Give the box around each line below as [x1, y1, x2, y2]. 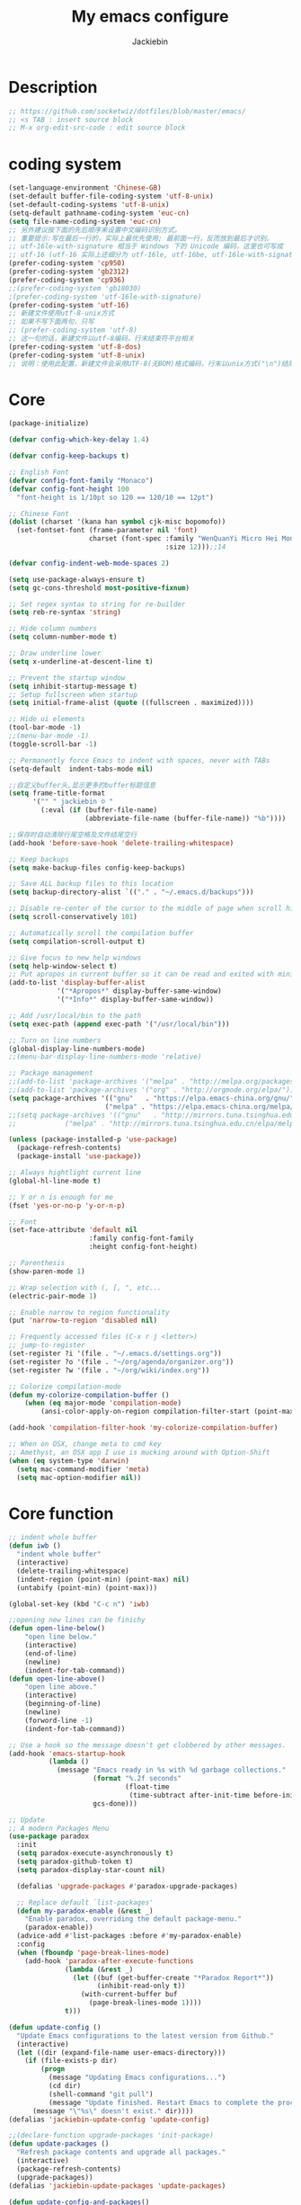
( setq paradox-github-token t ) [16, 1857, 134, 1866]
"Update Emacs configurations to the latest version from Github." [16, 2031, 275, 2040]
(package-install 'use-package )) [16, 1152, 142, 1161]
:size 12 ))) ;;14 [164, 542, 226, 552]
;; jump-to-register [8, 1341, 86, 1350]
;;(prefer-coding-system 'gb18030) [8, 283, 142, 293]
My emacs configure [71, 6, 229, 27]
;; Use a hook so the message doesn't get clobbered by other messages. [8, 1740, 287, 1750]
